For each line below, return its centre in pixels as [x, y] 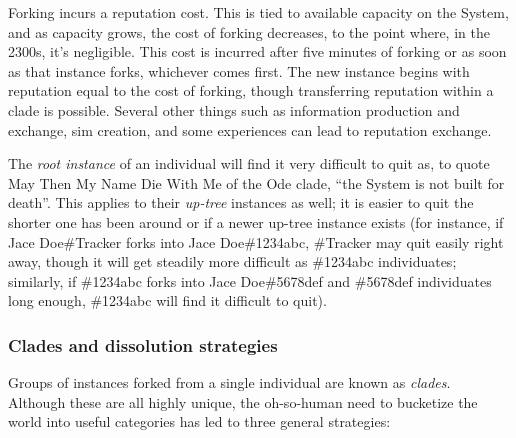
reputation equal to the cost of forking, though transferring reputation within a [251, 90]
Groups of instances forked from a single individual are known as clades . [229, 382]
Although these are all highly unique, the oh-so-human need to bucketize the [243, 401]
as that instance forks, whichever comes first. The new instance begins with [239, 70]
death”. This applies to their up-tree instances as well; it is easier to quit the [241, 202]
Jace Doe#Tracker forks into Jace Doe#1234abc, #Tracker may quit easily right [256, 241]
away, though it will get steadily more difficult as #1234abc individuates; [232, 261]
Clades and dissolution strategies [143, 344]
